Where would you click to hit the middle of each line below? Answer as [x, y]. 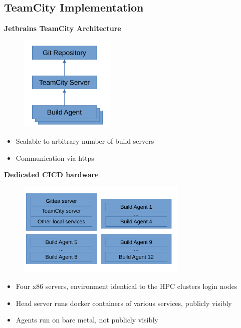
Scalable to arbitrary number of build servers [85, 141]
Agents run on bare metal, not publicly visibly [87, 320]
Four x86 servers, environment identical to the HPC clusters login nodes [127, 286]
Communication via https [55, 157]
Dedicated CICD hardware [51, 175]
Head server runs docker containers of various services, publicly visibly [124, 303]
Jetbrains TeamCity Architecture [63, 28]
